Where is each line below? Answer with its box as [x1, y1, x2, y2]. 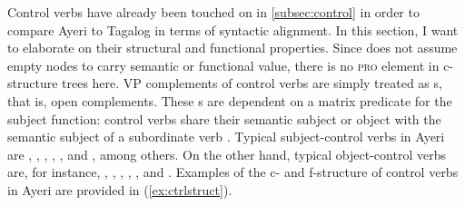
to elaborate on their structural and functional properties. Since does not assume [7, 38, 458, 57]
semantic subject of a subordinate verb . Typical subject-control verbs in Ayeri [7, 127, 445, 146]
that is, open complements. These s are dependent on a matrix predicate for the [7, 91, 452, 110]
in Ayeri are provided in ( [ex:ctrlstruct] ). [7, 180, 232, 199]
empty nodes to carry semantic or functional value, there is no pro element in [7, 55, 440, 74]
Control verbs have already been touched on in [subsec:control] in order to [7, 3, 420, 21]
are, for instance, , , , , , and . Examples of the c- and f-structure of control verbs [7, 162, 459, 181]
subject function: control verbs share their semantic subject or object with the [7, 109, 441, 128]
